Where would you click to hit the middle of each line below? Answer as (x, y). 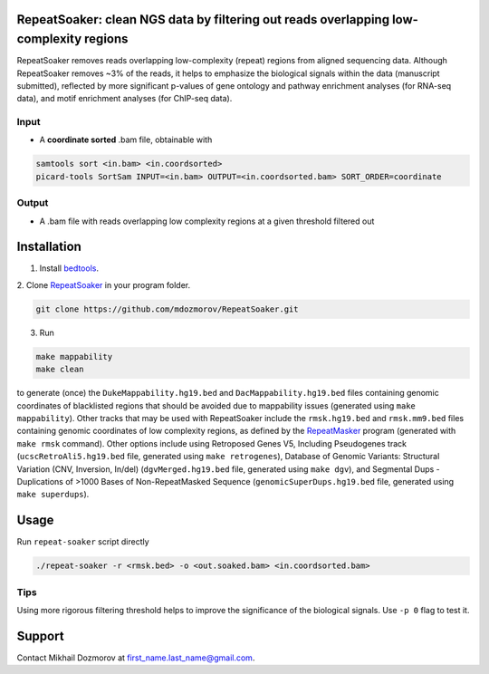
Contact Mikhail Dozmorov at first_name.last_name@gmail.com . (136, 658)
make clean (60, 370)
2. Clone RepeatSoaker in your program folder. (104, 284)
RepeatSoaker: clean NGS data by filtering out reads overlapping (203, 19)
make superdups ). (53, 495)
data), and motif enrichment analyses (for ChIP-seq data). (125, 99)
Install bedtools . (69, 268)
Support (40, 635)
